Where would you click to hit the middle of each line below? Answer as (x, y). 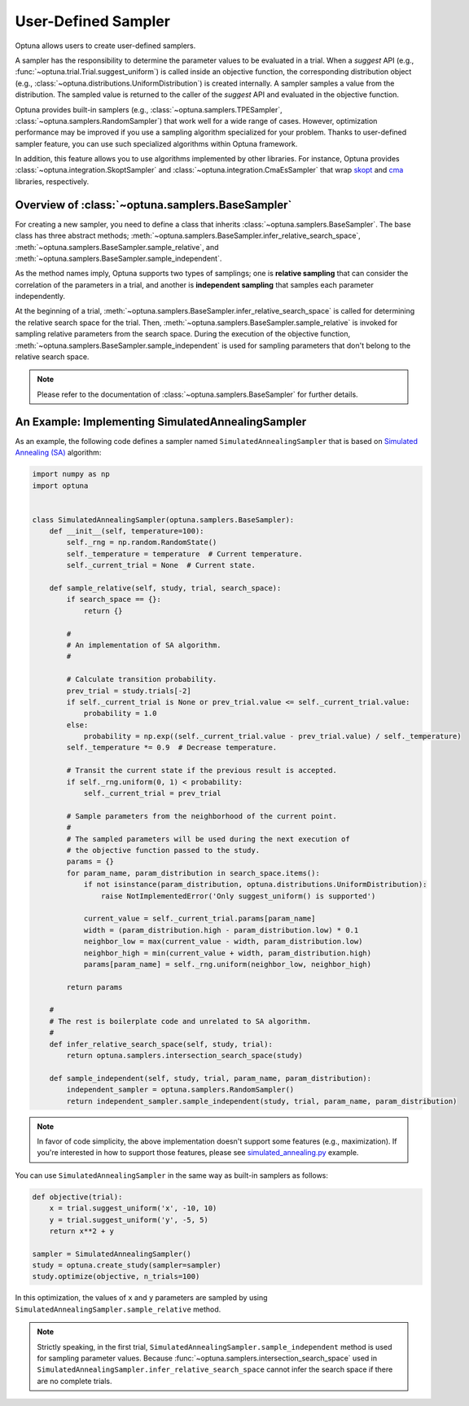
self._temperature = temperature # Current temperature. (184, 554)
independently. (40, 297)
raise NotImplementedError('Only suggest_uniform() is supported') (238, 896)
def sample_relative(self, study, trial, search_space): (165, 588)
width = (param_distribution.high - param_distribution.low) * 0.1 (221, 930)
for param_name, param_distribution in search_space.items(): (193, 873)
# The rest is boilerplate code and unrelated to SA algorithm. (180, 1021)
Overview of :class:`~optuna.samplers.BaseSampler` (153, 205)
